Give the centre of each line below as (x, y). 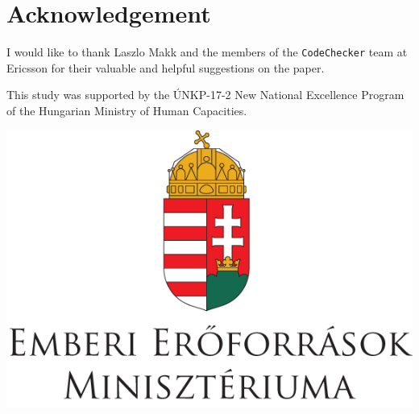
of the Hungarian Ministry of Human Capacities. (127, 110)
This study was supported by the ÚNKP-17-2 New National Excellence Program (205, 95)
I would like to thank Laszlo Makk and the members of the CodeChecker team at (207, 52)
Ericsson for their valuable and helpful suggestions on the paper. (166, 67)
